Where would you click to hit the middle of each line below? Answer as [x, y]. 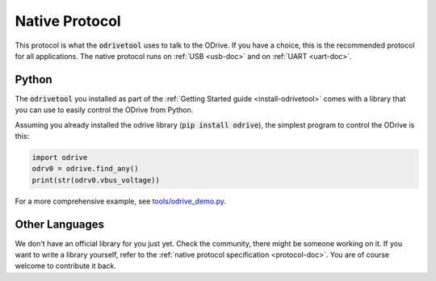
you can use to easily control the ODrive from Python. [104, 110]
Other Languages [60, 224]
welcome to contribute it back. [65, 266]
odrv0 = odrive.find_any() [85, 169]
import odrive [60, 157]
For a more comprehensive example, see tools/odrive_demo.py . [120, 201]
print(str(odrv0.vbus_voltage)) [96, 180]
